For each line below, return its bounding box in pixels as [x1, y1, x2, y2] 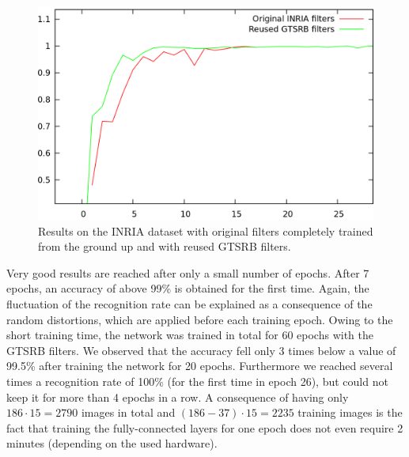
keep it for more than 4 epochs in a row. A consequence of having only [6, 388, 349, 405]
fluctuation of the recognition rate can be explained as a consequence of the [6, 295, 373, 312]
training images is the [297, 404, 403, 421]
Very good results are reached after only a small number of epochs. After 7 [6, 264, 369, 281]
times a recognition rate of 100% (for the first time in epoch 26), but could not [6, 372, 388, 389]
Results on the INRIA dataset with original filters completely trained [38, 222, 373, 239]
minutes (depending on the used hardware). [6, 435, 218, 451]
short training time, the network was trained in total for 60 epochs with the [6, 327, 373, 343]
